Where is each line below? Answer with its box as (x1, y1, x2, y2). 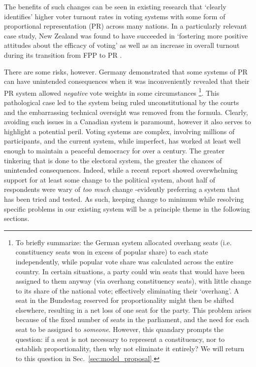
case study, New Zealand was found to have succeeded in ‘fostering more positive (4, 30, 248, 40)
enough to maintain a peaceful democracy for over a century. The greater (4, 145, 225, 155)
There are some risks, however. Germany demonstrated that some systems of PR (4, 66, 248, 76)
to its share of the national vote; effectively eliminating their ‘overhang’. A (15, 285, 239, 295)
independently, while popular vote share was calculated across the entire (15, 256, 233, 266)
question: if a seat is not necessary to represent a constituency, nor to (15, 333, 225, 344)
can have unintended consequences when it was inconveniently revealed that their (4, 76, 250, 86)
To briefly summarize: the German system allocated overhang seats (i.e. (15, 237, 232, 247)
